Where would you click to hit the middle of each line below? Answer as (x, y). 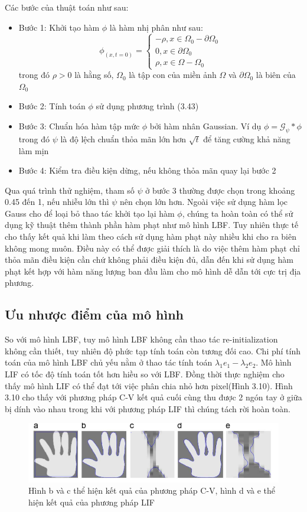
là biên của (276, 75)
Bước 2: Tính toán (52, 106)
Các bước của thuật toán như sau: (67, 7)
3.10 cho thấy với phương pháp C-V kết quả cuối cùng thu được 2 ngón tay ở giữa (153, 397)
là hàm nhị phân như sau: (156, 27)
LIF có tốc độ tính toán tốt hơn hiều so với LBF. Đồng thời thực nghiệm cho (145, 374)
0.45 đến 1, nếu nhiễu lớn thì (57, 202)
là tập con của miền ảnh (173, 75)
